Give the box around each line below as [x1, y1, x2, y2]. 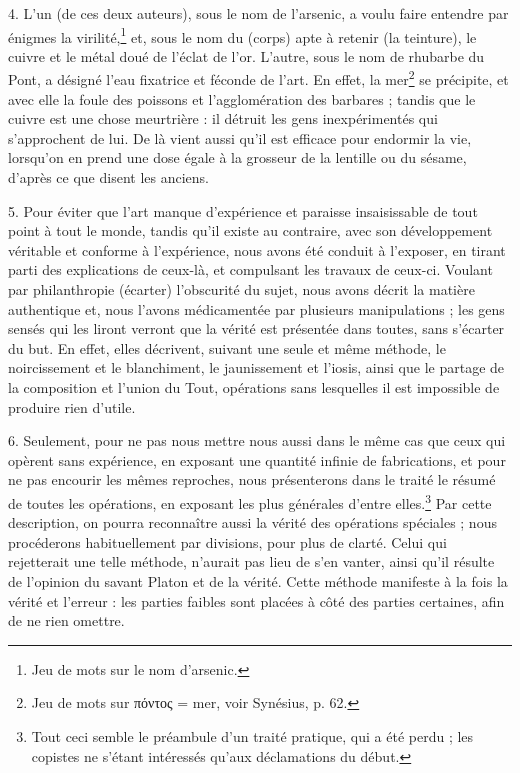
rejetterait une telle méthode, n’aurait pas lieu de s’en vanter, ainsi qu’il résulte [8, 551, 495, 572]
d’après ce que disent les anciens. [8, 167, 209, 188]
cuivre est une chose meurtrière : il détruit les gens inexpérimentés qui [8, 108, 438, 129]
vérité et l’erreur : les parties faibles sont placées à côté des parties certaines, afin [8, 590, 505, 611]
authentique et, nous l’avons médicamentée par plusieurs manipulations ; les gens [8, 298, 505, 319]
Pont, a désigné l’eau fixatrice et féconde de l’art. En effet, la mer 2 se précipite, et [8, 66, 509, 90]
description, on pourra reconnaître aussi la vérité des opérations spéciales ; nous [8, 512, 497, 533]
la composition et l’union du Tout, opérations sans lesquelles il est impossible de [8, 377, 500, 397]
